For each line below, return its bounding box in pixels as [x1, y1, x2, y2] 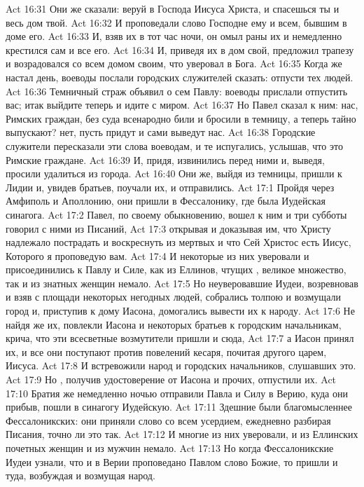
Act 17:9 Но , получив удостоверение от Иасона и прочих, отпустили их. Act [6, 372, 337, 387]
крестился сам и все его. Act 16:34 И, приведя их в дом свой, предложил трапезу [6, 42, 354, 57]
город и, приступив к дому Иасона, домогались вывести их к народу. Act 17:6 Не [6, 303, 355, 318]
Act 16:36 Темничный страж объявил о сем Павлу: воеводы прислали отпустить [6, 83, 348, 98]
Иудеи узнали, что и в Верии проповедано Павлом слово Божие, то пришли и [6, 454, 338, 469]
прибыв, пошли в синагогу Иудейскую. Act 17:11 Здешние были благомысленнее [6, 399, 352, 414]
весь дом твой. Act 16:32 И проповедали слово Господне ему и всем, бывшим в [6, 15, 347, 29]
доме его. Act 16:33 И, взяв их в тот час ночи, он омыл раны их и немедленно [6, 29, 342, 43]
